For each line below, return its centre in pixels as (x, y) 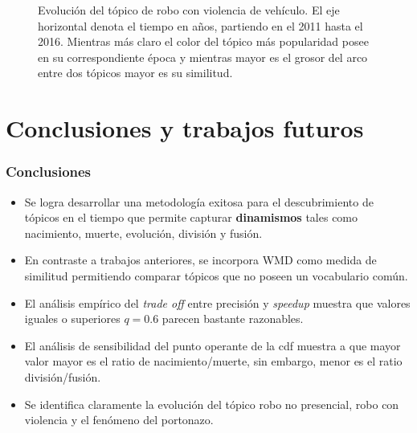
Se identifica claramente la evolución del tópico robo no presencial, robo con (212, 404)
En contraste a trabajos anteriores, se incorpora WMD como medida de (200, 260)
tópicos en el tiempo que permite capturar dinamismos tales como (191, 217)
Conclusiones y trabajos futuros (185, 128)
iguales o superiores (72, 319)
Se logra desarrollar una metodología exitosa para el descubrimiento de (199, 201)
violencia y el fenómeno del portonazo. (119, 420)
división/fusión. (63, 376)
